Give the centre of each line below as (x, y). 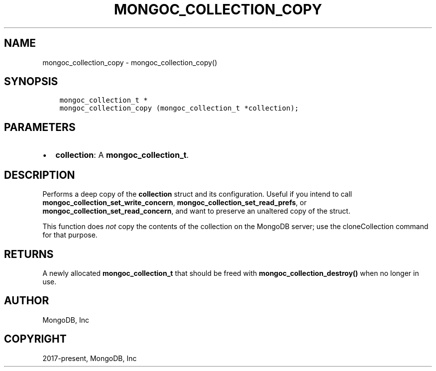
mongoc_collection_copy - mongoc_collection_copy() (130, 62)
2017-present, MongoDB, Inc (90, 358)
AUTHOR (27, 301)
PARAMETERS (40, 127)
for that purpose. (70, 235)
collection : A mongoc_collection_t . (122, 155)
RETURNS (29, 254)
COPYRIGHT (35, 339)
